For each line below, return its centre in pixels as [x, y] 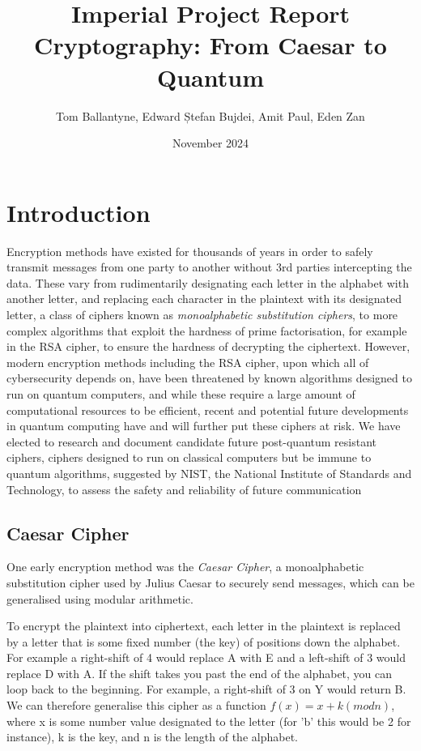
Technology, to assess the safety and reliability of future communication [184, 489]
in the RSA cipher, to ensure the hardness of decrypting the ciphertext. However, [208, 346]
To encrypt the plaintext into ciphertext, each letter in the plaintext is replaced [204, 626]
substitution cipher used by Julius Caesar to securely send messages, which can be [210, 582]
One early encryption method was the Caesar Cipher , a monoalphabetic [185, 567]
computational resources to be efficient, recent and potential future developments [208, 410]
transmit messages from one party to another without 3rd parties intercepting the [209, 267]
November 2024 [210, 143]
